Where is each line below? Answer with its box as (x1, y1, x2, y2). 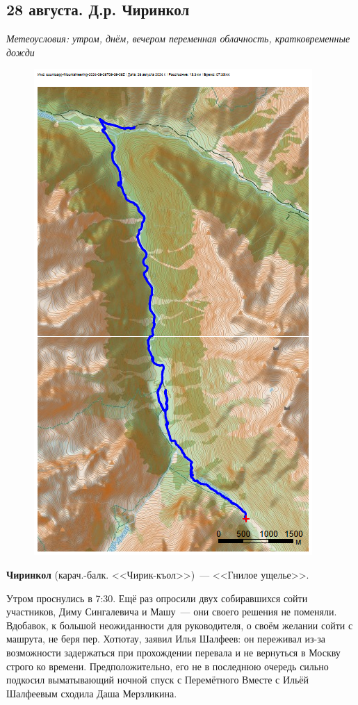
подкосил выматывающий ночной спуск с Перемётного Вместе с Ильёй (6, 672, 309, 687)
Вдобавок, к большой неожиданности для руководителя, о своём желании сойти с (6, 617, 353, 632)
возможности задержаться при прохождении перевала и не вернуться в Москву (6, 645, 341, 659)
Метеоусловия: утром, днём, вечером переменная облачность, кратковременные (6, 31, 350, 46)
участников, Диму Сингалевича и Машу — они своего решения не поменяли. (6, 604, 337, 619)
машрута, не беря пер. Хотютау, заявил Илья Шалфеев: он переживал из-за (6, 631, 326, 646)
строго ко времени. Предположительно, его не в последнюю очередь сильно (6, 658, 329, 673)
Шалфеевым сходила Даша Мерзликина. (6, 686, 177, 700)
